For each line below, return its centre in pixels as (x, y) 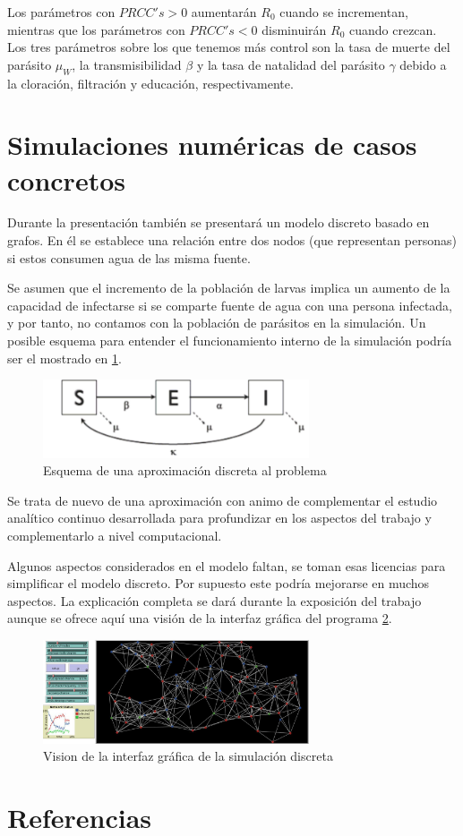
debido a (423, 64)
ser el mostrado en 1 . (64, 358)
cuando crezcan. (393, 29)
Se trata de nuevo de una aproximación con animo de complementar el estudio (223, 500)
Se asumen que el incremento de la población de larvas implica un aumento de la (229, 288)
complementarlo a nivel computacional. (115, 535)
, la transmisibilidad (127, 64)
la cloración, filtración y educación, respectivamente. (150, 83)
